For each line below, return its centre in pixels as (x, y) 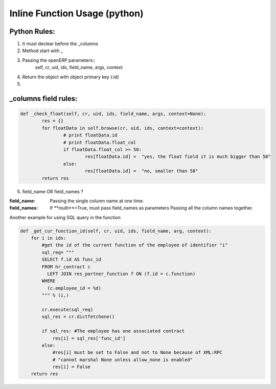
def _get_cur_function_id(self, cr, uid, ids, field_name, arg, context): (116, 231)
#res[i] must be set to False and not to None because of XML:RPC (137, 352)
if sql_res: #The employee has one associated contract (113, 331)
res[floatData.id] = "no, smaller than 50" (141, 171)
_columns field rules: (43, 98)
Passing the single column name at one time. (97, 201)
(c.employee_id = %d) (74, 288)
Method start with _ (43, 51)
